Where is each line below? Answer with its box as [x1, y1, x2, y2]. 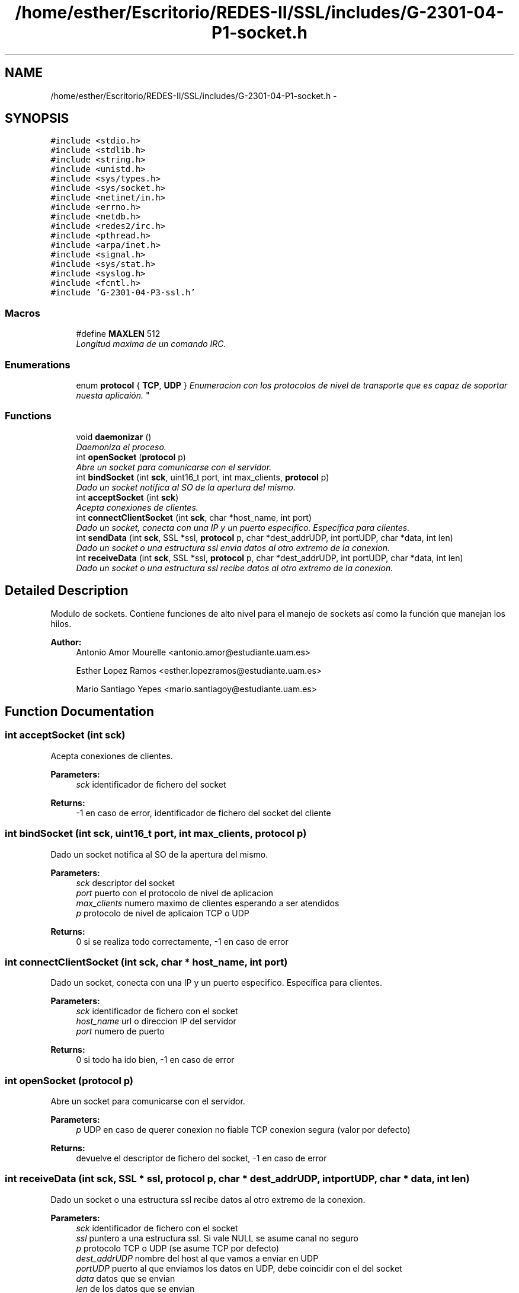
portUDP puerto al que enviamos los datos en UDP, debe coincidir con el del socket [76, 1263, 402, 1273]
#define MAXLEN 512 [76, 329, 161, 339]
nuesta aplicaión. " [76, 390, 150, 400]
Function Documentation [5, 703, 154, 719]
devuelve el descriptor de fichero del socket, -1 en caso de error [76, 1153, 327, 1163]
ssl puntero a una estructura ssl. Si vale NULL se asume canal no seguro [76, 1233, 358, 1243]
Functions [5, 410, 52, 422]
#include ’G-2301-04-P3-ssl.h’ [50, 288, 196, 298]
